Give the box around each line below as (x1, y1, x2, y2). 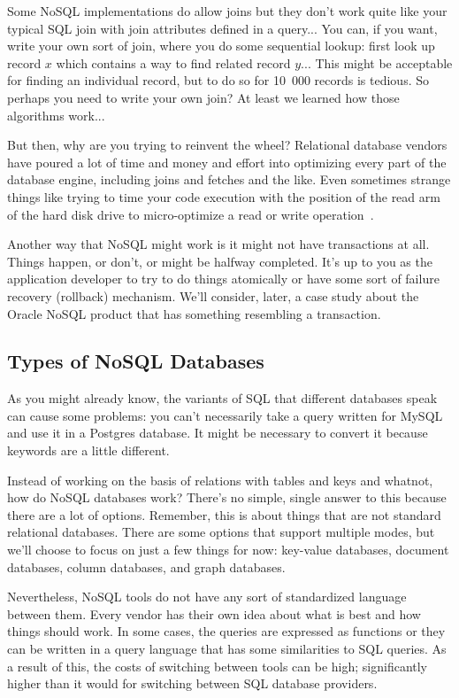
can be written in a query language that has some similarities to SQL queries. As (7, 640, 447, 658)
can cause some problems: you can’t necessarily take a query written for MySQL (7, 406, 443, 424)
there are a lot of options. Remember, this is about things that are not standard (7, 505, 441, 523)
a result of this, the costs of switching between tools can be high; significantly (7, 656, 428, 675)
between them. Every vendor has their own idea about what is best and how (7, 604, 421, 623)
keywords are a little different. (7, 441, 170, 460)
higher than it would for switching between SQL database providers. (7, 674, 378, 693)
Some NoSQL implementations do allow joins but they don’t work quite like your (7, 2, 448, 19)
